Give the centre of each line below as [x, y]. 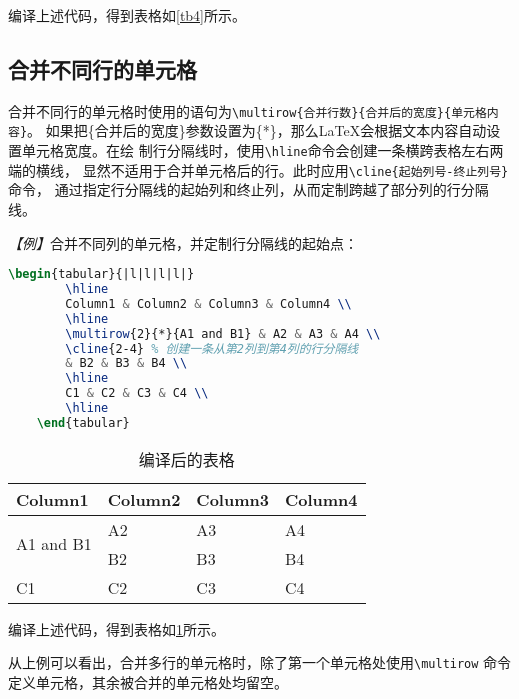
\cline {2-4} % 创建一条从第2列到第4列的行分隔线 [212, 348]
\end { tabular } [83, 422]
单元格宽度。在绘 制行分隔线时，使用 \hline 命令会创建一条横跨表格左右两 [262, 150]
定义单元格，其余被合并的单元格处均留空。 [148, 682]
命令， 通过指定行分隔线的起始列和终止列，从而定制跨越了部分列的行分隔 [248, 189]
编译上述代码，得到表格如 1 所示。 [116, 628]
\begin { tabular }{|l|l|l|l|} [101, 274]
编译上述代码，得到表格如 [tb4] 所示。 [127, 15]
